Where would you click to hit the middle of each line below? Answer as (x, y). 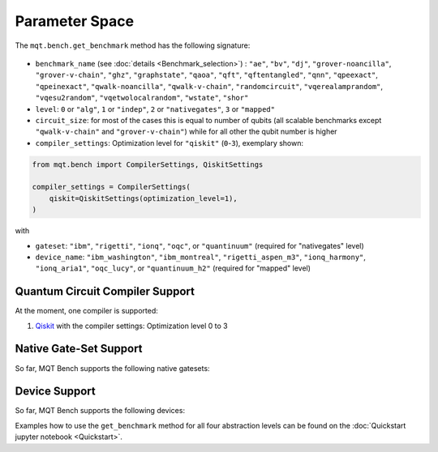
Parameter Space (74, 21)
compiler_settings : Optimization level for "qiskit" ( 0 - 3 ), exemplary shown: (170, 143)
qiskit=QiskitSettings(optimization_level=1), (144, 198)
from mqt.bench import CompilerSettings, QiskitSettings (148, 164)
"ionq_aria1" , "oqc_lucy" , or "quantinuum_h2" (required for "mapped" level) (173, 268)
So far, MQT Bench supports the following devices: (100, 411)
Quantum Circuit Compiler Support (105, 292)
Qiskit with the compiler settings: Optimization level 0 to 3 (132, 326)
